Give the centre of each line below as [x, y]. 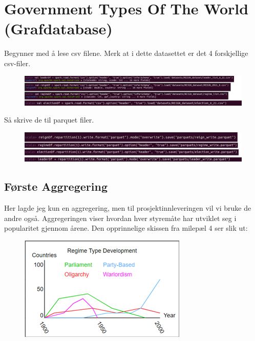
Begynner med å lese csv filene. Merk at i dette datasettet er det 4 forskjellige [126, 53]
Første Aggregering [56, 186]
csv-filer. [17, 63]
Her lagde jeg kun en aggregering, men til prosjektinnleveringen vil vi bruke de [128, 208]
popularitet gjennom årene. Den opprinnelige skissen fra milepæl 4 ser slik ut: [126, 228]
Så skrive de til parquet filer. [49, 120]
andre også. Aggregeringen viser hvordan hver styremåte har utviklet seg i [120, 218]
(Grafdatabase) [58, 28]
